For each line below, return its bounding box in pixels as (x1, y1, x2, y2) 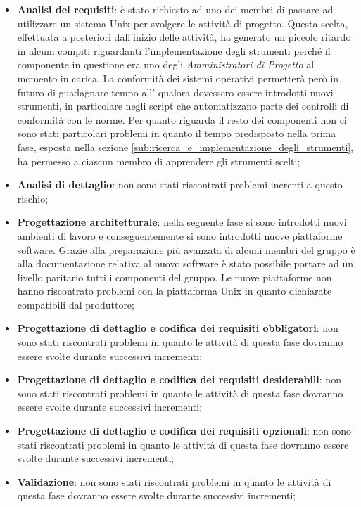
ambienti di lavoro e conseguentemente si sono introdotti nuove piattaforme (17, 228, 343, 243)
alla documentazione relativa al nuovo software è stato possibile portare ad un (17, 256, 354, 271)
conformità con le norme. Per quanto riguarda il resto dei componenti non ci (17, 112, 347, 127)
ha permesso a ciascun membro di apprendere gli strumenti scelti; (17, 153, 300, 168)
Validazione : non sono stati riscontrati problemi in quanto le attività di (17, 474, 331, 489)
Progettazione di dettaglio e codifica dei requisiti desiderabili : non (17, 372, 341, 387)
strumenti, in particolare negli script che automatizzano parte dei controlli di (17, 98, 349, 113)
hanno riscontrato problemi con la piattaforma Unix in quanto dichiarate (17, 283, 332, 298)
